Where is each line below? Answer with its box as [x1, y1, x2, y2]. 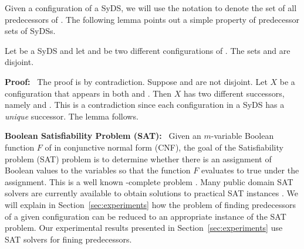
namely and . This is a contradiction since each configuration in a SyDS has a [5, 98, 285, 111]
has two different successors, [184, 87, 285, 99]
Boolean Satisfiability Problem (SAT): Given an [5, 129, 201, 142]
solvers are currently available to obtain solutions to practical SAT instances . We [5, 187, 298, 199]
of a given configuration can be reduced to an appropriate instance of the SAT [5, 210, 286, 222]
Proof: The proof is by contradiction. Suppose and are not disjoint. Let [5, 75, 268, 87]
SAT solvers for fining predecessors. [5, 233, 132, 245]
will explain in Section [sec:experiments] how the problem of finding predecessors [5, 198, 296, 210]
